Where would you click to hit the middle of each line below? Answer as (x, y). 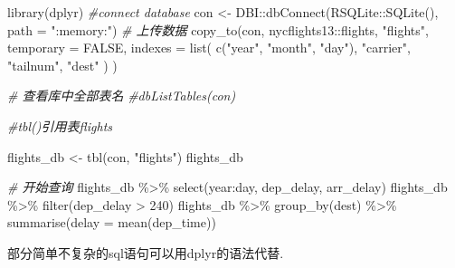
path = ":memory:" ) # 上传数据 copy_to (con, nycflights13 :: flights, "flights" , (218, 29)
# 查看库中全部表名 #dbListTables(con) (122, 96)
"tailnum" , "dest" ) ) (62, 65)
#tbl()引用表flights (60, 125)
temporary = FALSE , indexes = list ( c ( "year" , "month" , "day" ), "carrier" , (209, 48)
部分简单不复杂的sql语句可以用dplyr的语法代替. (146, 252)
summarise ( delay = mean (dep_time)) (112, 222)
